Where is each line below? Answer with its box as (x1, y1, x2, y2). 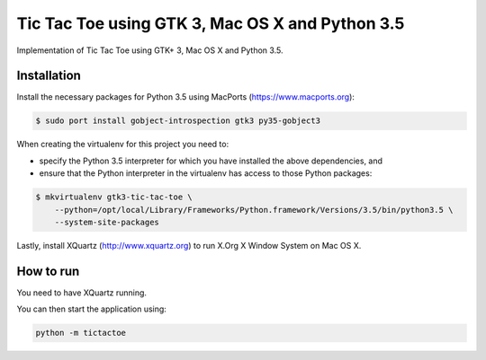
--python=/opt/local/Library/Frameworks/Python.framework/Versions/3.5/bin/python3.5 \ (54, 205, 454, 215)
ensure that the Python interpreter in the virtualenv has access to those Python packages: (39, 168, 373, 179)
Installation (16, 68, 81, 83)
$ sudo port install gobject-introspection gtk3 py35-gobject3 (35, 116, 321, 126)
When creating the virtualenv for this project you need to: (16, 139, 229, 150)
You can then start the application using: (16, 303, 166, 314)
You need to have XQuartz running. (16, 287, 148, 298)
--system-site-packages (54, 216, 159, 227)
